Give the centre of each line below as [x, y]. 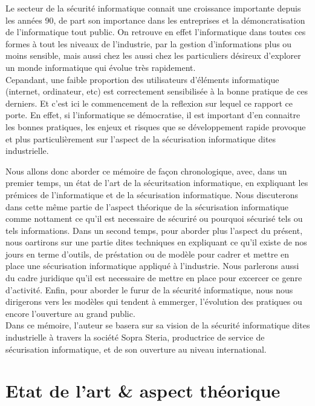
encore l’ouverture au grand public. [70, 313]
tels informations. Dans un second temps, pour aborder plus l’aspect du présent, [154, 230]
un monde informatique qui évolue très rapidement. [101, 67]
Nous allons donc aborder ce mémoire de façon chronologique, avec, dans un [146, 171]
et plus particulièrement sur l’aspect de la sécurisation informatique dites [141, 138]
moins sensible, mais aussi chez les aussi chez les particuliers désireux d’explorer [153, 55]
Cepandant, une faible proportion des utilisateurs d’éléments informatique [142, 79]
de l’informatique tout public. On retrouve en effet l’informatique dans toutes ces [156, 32]
